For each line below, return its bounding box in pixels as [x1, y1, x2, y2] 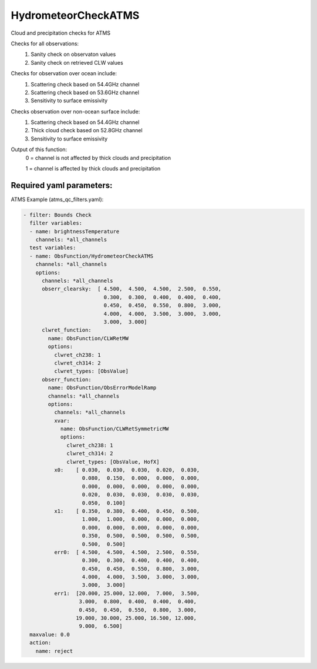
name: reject [35, 647, 73, 654]
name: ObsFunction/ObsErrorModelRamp [48, 384, 157, 391]
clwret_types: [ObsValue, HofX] [66, 459, 160, 465]
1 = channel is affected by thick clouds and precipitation [25, 165, 161, 172]
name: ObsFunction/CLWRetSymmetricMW [60, 426, 169, 432]
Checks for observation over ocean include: [11, 70, 117, 77]
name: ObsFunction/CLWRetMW [48, 335, 129, 342]
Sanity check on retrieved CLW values [31, 59, 123, 66]
